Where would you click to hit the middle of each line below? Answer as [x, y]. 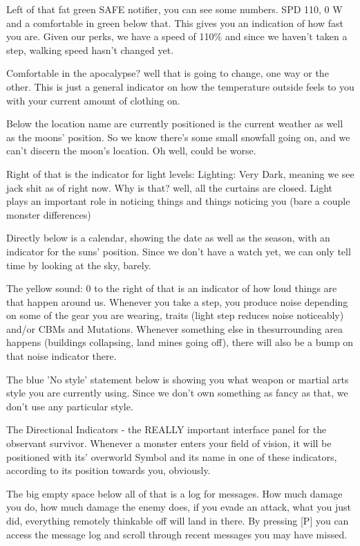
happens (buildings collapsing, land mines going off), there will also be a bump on [180, 342]
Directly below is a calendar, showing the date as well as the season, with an [168, 238]
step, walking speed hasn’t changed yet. [90, 49]
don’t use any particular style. [70, 406]
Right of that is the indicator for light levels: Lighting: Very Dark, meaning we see [180, 173]
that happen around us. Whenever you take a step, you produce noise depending [177, 301]
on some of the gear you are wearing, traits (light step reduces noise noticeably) [175, 315]
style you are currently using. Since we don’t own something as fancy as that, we [177, 393]
